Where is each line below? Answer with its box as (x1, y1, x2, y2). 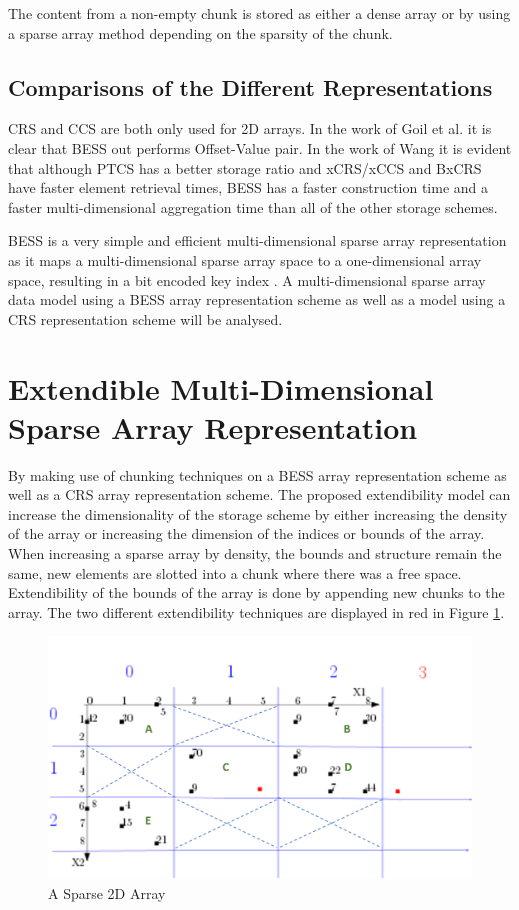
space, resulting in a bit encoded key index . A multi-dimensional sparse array (8, 269, 486, 290)
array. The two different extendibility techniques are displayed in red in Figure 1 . (8, 601, 505, 622)
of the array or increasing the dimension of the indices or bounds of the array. (8, 523, 485, 544)
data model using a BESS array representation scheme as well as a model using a (8, 289, 506, 310)
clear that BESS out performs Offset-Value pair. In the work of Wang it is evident (8, 137, 512, 158)
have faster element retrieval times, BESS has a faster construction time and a (8, 177, 489, 198)
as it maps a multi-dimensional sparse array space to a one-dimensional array (8, 249, 482, 270)
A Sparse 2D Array (48, 883, 166, 904)
